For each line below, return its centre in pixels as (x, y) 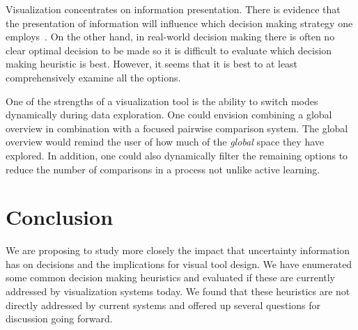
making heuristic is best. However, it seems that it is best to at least (152, 64)
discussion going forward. (59, 319)
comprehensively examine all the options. (93, 77)
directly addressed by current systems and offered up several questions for (163, 305)
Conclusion (60, 217)
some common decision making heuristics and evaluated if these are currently (171, 277)
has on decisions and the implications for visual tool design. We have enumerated (179, 264)
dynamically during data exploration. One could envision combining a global (169, 115)
